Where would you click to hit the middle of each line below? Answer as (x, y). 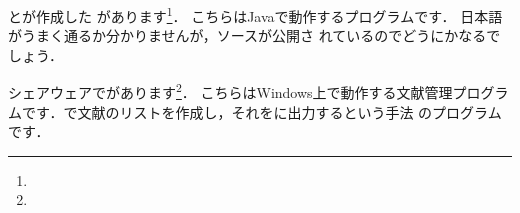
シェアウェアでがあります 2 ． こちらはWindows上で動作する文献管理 (230, 91)
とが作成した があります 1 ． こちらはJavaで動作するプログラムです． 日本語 (255, 14)
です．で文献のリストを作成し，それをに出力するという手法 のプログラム (261, 111)
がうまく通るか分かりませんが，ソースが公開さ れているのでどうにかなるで (254, 35)
